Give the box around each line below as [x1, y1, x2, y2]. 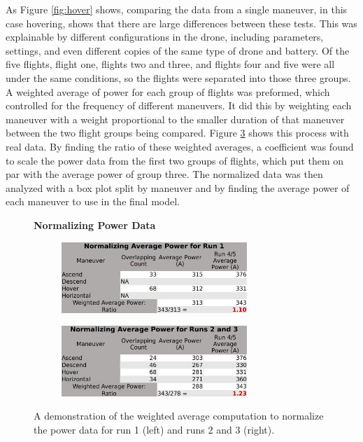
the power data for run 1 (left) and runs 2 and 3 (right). [34, 422, 275, 437]
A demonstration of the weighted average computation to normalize [34, 408, 324, 423]
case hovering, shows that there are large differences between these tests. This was [6, 15, 357, 30]
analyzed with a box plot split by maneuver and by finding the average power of [6, 180, 350, 195]
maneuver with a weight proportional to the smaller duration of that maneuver [6, 111, 345, 126]
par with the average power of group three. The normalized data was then [6, 167, 323, 181]
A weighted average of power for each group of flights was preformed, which [6, 84, 330, 99]
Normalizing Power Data [34, 217, 156, 232]
